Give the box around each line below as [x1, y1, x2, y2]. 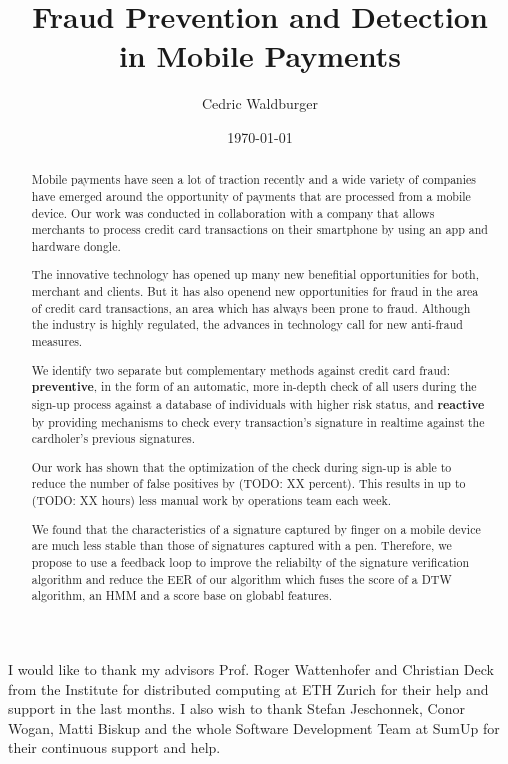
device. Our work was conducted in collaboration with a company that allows [31, 204, 435, 221]
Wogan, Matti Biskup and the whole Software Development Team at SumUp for [8, 717, 500, 738]
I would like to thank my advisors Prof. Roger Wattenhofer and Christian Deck [8, 658, 494, 679]
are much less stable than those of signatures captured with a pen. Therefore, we [31, 537, 452, 554]
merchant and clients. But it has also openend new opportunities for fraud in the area [31, 283, 479, 300]
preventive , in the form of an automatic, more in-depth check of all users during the [31, 378, 477, 396]
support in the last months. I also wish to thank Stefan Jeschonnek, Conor [8, 698, 465, 719]
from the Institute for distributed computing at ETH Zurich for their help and [8, 678, 489, 699]
